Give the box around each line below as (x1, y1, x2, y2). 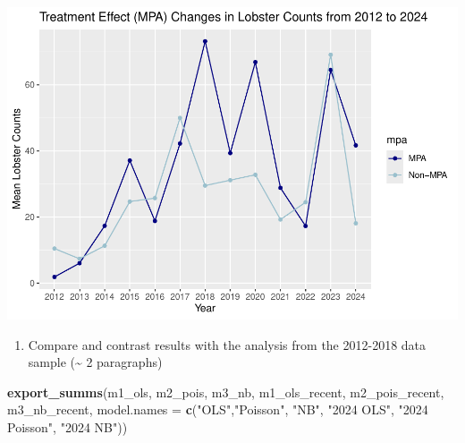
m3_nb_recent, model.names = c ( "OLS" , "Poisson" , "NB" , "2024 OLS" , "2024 (7, 400, 428, 419)
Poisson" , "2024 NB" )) (7, 417, 128, 436)
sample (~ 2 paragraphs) (28, 353, 163, 371)
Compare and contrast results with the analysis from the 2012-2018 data (28, 335, 427, 354)
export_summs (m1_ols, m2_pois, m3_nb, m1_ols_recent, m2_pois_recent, (7, 382, 444, 401)
